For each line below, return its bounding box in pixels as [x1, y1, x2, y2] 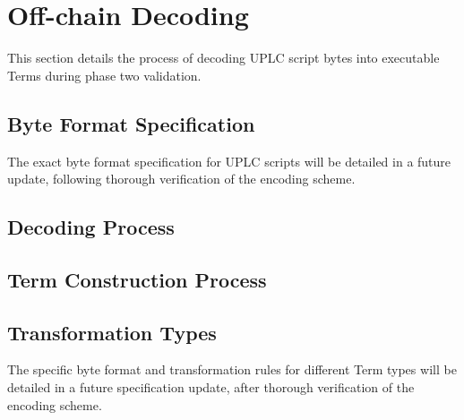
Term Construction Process [7, 265, 267, 293]
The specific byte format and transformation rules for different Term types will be [7, 360, 457, 379]
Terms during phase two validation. [7, 65, 202, 84]
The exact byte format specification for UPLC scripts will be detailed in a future [7, 151, 451, 170]
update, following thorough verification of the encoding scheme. [7, 169, 356, 188]
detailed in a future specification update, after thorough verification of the [7, 378, 415, 397]
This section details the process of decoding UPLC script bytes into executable [7, 48, 440, 67]
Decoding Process [7, 213, 175, 241]
